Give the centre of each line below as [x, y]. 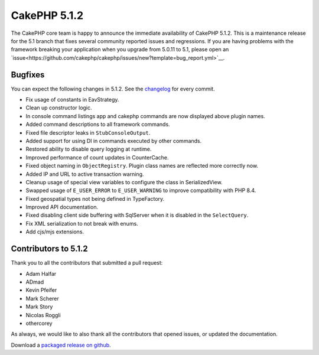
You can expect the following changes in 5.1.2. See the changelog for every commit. [113, 89]
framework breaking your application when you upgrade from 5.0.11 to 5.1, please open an [120, 50]
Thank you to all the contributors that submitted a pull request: [87, 263]
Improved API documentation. [62, 207]
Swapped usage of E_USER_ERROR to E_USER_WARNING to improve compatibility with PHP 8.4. [141, 190]
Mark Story [39, 307]
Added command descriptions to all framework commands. [98, 125]
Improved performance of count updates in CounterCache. [97, 157]
